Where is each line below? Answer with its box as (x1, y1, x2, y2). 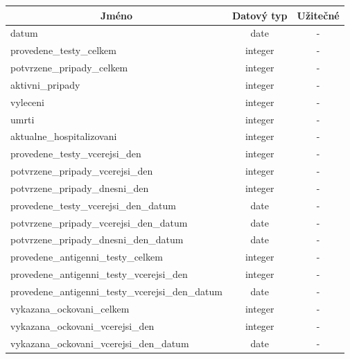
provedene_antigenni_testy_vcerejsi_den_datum (10, 284, 222, 298)
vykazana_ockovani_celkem (10, 301, 130, 315)
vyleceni (10, 94, 44, 109)
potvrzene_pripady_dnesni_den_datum (10, 232, 184, 247)
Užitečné (297, 8, 340, 22)
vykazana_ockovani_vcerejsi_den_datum (10, 335, 189, 350)
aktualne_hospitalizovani (10, 129, 117, 143)
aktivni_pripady (10, 77, 80, 91)
